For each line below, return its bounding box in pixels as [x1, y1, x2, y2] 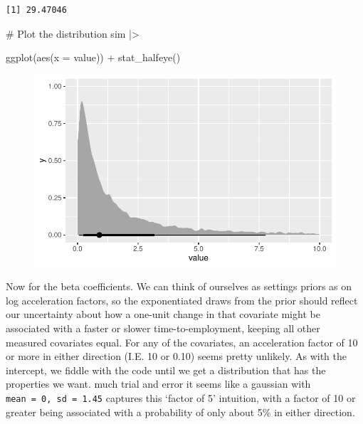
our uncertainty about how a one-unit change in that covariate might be [6, 307, 320, 322]
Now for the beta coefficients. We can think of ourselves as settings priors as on [6, 279, 352, 294]
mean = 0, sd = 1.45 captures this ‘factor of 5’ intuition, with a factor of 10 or [6, 390, 356, 405]
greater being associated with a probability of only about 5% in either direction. [6, 404, 355, 419]
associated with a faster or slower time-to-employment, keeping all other [6, 320, 320, 335]
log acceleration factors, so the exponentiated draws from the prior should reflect [6, 292, 358, 307]
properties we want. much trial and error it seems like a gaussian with [6, 376, 311, 391]
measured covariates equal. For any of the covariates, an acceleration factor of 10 [6, 334, 358, 349]
